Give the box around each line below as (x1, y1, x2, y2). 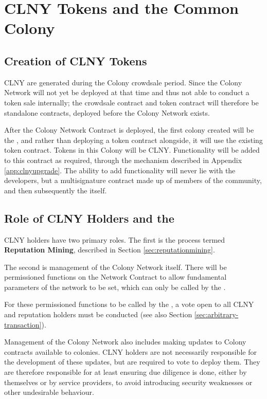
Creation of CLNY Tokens (4, 52, 147, 68)
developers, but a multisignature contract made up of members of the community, (4, 175, 262, 186)
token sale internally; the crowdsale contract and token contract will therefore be (4, 97, 259, 107)
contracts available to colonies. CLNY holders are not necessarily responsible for (4, 346, 257, 357)
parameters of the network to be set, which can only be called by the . (4, 281, 226, 292)
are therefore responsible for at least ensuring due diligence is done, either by (4, 367, 247, 377)
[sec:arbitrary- (194, 309, 239, 320)
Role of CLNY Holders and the (4, 210, 174, 226)
